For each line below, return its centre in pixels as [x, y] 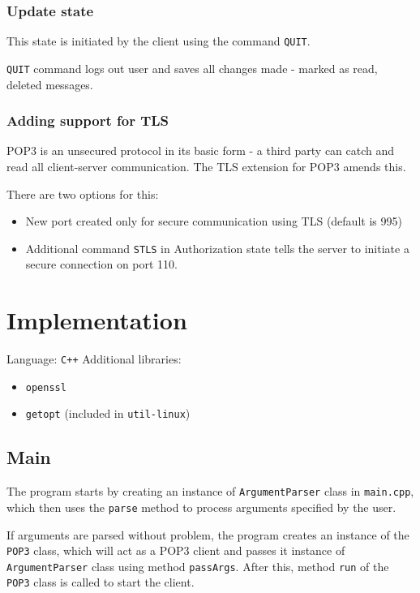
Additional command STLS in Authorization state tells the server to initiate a [217, 248]
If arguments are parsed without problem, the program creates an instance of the [208, 534]
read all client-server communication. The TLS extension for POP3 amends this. [206, 166]
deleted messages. [50, 84]
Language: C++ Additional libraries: [94, 359]
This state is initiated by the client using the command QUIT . [159, 41]
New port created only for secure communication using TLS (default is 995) [214, 221]
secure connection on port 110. [102, 264]
